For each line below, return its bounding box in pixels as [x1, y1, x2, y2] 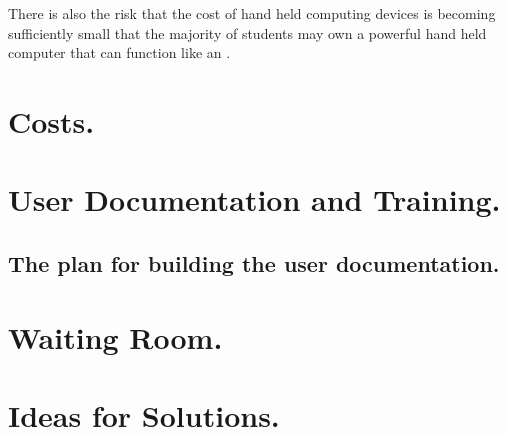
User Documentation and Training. [8, 179, 501, 220]
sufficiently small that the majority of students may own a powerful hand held [8, 22, 487, 43]
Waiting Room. [8, 316, 223, 357]
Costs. [8, 100, 95, 141]
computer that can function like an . [8, 42, 231, 63]
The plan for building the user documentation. [8, 247, 500, 278]
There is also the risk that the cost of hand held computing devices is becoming [8, 3, 496, 23]
